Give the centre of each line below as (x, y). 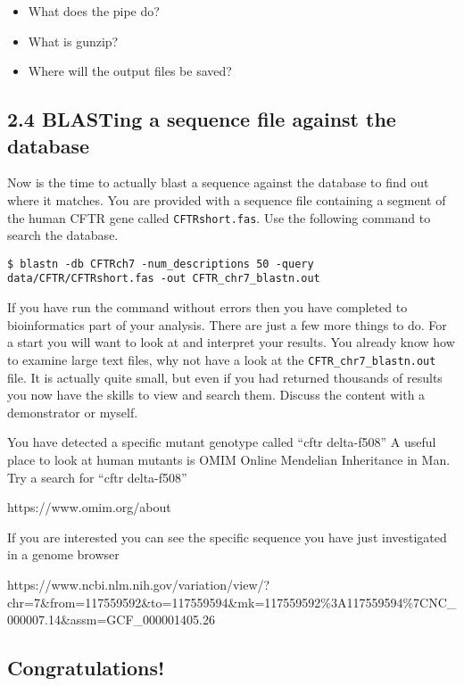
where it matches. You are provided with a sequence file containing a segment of (227, 199)
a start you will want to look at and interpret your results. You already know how (231, 342)
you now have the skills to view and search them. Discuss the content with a (216, 395)
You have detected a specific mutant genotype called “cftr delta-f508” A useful (222, 442)
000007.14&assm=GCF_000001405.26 (112, 620)
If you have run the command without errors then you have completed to (207, 307)
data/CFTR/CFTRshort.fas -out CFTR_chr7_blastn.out (164, 279)
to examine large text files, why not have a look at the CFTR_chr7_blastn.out (222, 359)
